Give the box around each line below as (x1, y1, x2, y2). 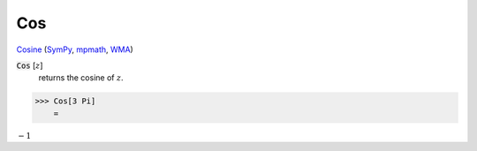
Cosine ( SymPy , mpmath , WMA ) (16, 44, 134, 55)
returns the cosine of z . (38, 72, 124, 83)
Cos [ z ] (16, 60, 43, 71)
